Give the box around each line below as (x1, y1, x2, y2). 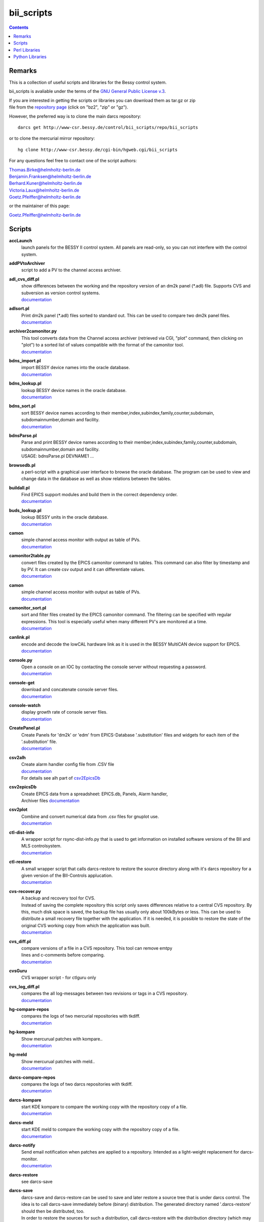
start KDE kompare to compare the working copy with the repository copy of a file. (21, 1104, 188, 1110)
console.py (9, 657, 33, 663)
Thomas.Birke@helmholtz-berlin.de (9, 167, 81, 173)
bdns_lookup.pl (9, 380, 42, 386)
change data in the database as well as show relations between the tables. (21, 476, 171, 481)
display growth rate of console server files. (21, 709, 108, 715)
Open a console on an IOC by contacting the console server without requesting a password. (21, 664, 207, 670)
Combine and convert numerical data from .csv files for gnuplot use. (21, 813, 159, 819)
